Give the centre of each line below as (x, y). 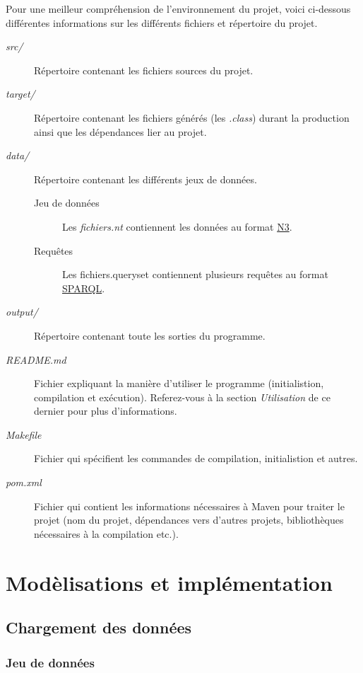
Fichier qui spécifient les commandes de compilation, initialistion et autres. (196, 458)
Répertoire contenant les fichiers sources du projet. (144, 70)
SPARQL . (84, 288)
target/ (20, 94)
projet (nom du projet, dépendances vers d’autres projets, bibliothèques (189, 520)
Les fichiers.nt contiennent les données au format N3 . (177, 226)
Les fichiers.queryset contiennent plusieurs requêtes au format (195, 274)
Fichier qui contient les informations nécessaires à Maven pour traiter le (189, 506)
